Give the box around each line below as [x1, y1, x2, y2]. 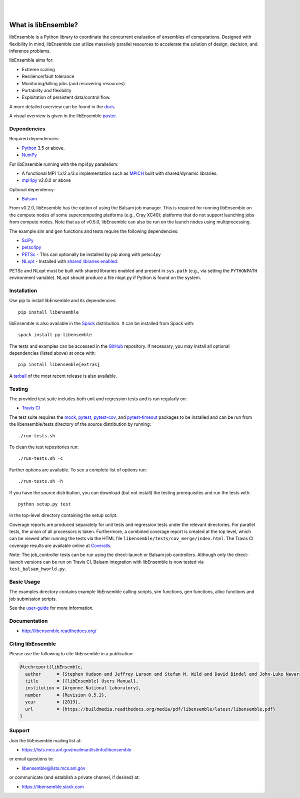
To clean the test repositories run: [9, 444, 79, 450]
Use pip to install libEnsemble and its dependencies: [9, 298, 117, 304]
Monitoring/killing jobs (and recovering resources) [21, 80, 125, 86]
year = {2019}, [25, 699, 81, 705]
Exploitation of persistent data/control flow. [21, 94, 111, 100]
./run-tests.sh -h [18, 478, 63, 484]
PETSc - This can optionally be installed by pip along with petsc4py [21, 251, 161, 257]
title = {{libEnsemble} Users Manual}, [25, 678, 138, 684]
